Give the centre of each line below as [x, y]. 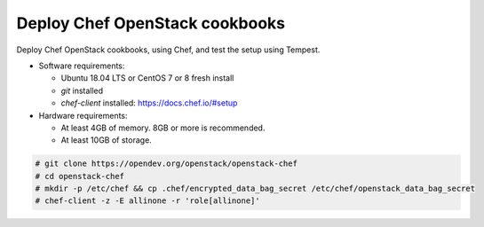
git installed [82, 90]
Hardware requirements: [83, 115]
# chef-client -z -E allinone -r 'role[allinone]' [148, 201]
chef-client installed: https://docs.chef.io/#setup [149, 103]
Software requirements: [82, 66]
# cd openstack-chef [79, 176]
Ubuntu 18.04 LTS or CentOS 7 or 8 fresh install [147, 78]
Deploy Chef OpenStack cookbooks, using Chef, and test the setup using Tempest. [168, 50]
